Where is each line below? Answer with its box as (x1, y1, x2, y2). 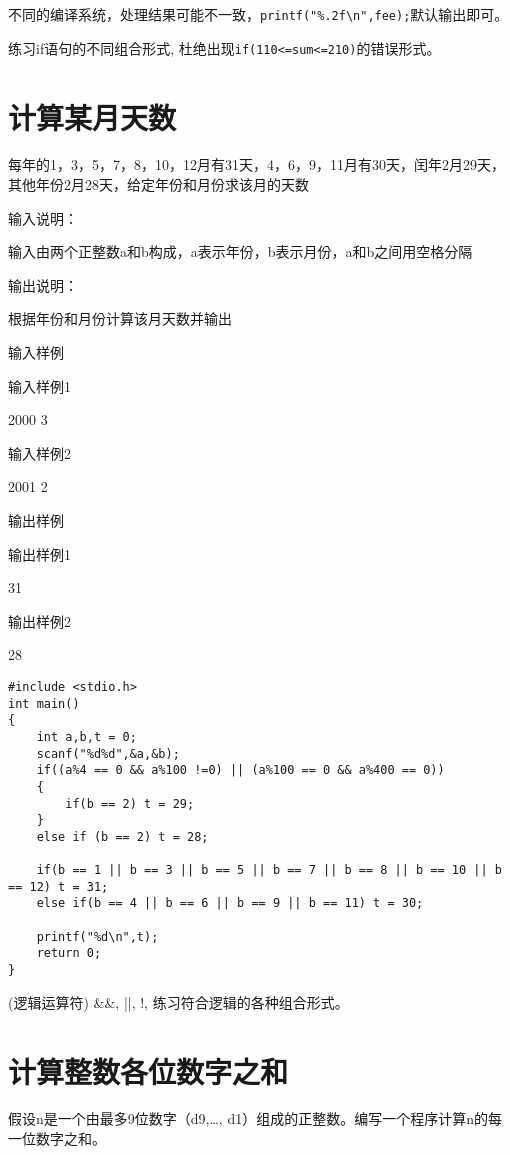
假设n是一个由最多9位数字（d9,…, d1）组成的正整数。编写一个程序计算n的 (8, 1108, 488, 1129)
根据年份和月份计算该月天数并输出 (8, 308, 232, 329)
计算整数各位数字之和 (8, 1050, 289, 1091)
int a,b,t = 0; (36, 729, 137, 744)
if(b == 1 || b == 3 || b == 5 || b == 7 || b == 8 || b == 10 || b (36, 863, 502, 878)
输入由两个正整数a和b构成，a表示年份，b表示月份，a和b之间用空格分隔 (8, 241, 473, 262)
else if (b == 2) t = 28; (36, 829, 209, 844)
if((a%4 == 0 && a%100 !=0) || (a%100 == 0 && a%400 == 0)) (36, 763, 445, 778)
